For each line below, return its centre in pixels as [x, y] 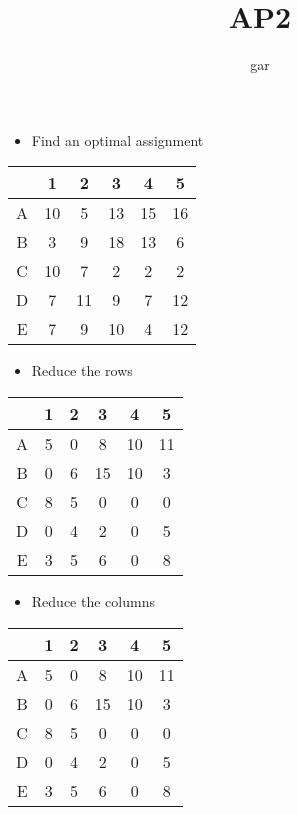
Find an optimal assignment [117, 139]
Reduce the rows [82, 370]
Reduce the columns [93, 600]
